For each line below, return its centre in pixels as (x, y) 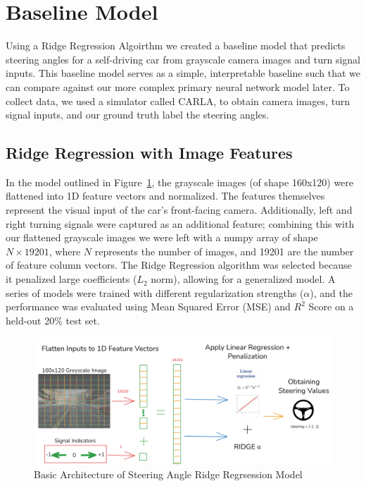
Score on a (331, 306)
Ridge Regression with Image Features (149, 153)
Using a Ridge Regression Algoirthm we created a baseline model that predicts (176, 45)
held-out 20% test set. (53, 320)
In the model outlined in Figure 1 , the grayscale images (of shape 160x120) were (180, 182)
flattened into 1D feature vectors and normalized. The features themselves (165, 196)
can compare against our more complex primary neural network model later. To (178, 86)
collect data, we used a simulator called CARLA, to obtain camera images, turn (178, 101)
